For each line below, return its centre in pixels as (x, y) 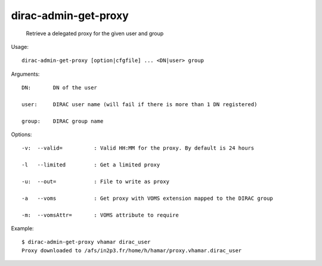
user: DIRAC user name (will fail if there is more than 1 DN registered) (140, 104)
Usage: (20, 47)
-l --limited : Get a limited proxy (91, 165)
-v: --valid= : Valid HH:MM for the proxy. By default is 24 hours (138, 148)
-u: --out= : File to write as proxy (96, 182)
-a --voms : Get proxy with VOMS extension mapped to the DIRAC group (148, 198)
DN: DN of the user (60, 88)
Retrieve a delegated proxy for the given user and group (95, 33)
